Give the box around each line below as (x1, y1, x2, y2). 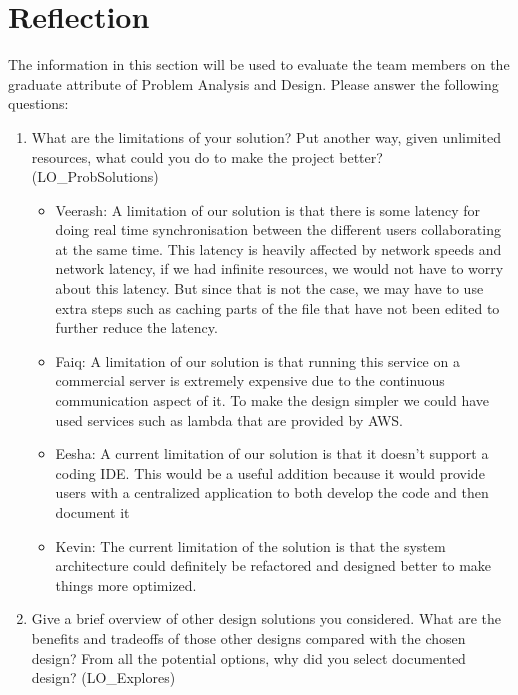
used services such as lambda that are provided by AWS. (55, 409, 403, 430)
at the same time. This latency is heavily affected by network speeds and (55, 238, 502, 259)
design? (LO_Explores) (31, 667, 176, 688)
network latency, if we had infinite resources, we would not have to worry (55, 258, 504, 279)
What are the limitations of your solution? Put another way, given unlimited (31, 126, 501, 147)
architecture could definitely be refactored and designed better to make (55, 555, 492, 576)
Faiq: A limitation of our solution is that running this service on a (55, 350, 460, 371)
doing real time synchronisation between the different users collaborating (55, 219, 501, 240)
